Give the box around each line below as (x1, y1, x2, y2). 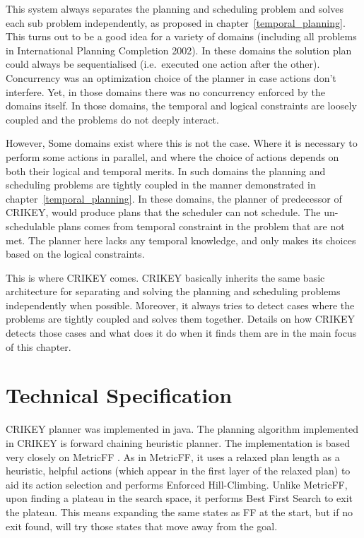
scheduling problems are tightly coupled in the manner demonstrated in (6, 177, 316, 192)
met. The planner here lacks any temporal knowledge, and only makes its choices (6, 232, 356, 247)
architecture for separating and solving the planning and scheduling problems (6, 284, 341, 299)
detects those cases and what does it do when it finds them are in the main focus (6, 325, 357, 340)
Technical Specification (6, 381, 233, 410)
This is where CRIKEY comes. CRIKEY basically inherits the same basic (6, 270, 325, 285)
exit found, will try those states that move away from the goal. (6, 518, 278, 533)
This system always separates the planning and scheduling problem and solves (6, 1, 344, 16)
